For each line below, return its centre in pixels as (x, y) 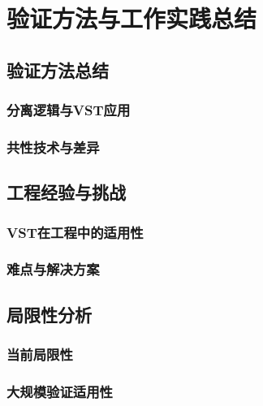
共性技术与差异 (53, 147)
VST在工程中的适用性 (75, 232)
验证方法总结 (58, 69)
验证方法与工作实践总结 (132, 18)
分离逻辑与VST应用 (69, 110)
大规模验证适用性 (60, 391)
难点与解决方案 (53, 269)
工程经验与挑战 (66, 192)
